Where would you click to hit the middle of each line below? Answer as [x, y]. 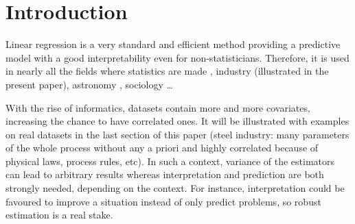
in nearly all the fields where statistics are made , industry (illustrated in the [167, 71]
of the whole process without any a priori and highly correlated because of [162, 148]
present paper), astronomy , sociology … [89, 84]
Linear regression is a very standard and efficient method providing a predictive [173, 44]
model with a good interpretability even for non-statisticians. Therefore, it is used [177, 57]
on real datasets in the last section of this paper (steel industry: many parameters [177, 134]
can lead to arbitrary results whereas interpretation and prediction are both [165, 174]
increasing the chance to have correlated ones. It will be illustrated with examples [177, 121]
